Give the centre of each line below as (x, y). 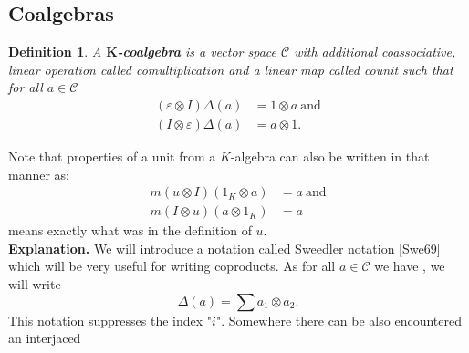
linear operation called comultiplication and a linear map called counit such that (231, 69)
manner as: (39, 174)
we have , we (410, 266)
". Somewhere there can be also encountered (339, 320)
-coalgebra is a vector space (197, 52)
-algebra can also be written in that (330, 156)
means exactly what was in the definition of (130, 230)
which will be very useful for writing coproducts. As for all (172, 266)
